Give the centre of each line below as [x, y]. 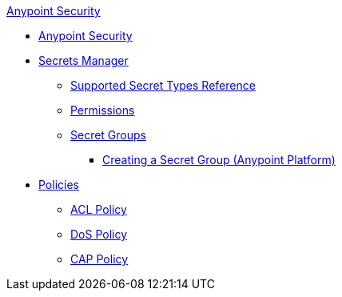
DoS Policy [99, 234]
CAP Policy [99, 259]
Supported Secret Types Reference [163, 85]
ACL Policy [99, 209]
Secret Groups [108, 135]
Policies [59, 185]
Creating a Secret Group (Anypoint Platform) [219, 160]
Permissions [103, 110]
